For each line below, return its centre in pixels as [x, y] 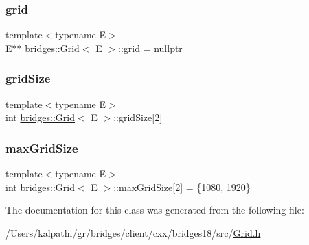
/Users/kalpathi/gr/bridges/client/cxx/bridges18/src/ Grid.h [133, 232]
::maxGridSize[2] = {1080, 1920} [182, 186]
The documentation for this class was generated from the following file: [155, 210]
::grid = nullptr [150, 48]
